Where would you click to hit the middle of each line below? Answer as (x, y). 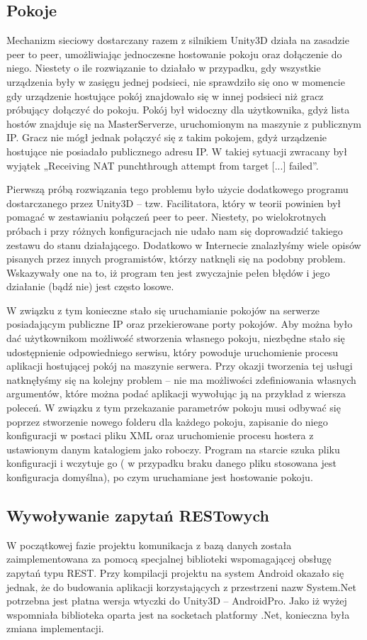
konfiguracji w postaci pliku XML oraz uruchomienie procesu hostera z (160, 435)
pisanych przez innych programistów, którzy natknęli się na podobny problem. (176, 259)
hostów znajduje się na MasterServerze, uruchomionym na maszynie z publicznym (184, 123)
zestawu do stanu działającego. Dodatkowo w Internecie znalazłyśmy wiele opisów (184, 244)
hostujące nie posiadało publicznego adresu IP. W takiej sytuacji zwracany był (177, 151)
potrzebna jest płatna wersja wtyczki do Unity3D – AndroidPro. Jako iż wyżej (177, 601)
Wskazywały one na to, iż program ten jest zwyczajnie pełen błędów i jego (168, 272)
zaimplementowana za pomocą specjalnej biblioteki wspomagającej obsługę (169, 559)
